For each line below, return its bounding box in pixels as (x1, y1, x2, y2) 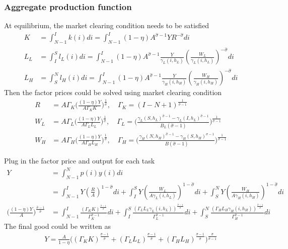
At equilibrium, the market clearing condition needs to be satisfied (4, 20, 209, 31)
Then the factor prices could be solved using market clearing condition (4, 87, 222, 98)
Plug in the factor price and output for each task (4, 155, 155, 165)
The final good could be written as (4, 220, 111, 231)
